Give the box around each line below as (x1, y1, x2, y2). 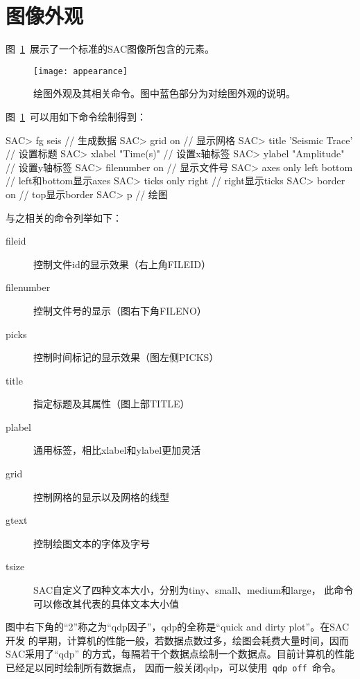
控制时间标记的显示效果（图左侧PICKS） (33, 350, 219, 364)
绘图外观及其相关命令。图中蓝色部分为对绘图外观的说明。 (33, 86, 295, 100)
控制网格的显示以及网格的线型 (33, 489, 169, 504)
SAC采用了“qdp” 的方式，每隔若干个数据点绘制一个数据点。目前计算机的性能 (6, 646, 354, 661)
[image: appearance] (33, 66, 128, 76)
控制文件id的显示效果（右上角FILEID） (33, 256, 211, 271)
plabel (6, 419, 31, 434)
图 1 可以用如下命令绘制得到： (6, 109, 146, 123)
